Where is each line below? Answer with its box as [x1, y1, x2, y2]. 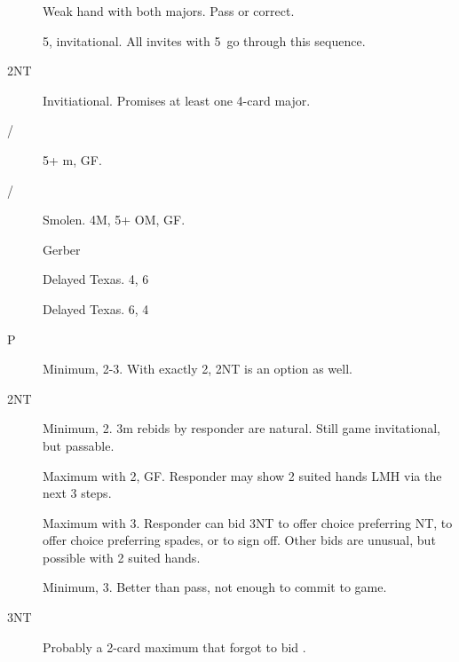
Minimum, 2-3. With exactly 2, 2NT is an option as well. [43, 359, 352, 378]
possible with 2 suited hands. [43, 548, 201, 566]
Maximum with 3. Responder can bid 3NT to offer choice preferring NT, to [43, 513, 453, 532]
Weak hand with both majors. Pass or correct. [43, 2, 295, 20]
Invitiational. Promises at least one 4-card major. [43, 91, 311, 109]
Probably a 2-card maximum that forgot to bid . [43, 637, 306, 656]
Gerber [43, 240, 81, 258]
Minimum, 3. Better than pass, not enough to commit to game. [43, 578, 387, 596]
